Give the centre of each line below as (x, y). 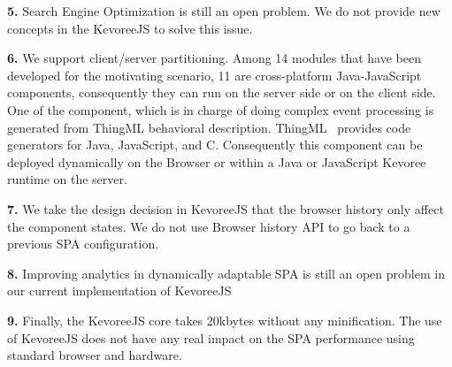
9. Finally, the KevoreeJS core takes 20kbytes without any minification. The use (225, 320)
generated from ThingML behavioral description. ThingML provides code (209, 127)
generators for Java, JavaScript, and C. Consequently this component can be (215, 145)
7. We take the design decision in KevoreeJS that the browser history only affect (226, 208)
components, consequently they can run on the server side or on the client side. (222, 92)
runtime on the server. (67, 179)
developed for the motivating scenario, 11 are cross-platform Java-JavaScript (215, 75)
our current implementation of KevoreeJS (119, 291)
